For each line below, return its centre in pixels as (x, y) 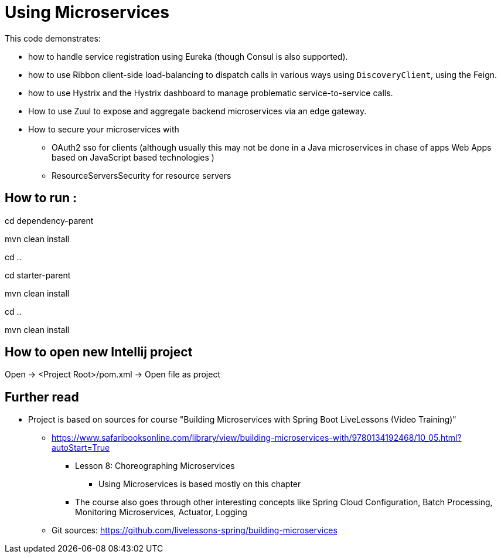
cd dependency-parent (49, 220)
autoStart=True (81, 448)
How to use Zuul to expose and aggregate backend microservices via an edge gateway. (197, 111)
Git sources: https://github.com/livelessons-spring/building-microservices (195, 530)
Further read (42, 397)
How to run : (41, 198)
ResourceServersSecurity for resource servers (142, 175)
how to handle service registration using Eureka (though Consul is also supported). (188, 56)
